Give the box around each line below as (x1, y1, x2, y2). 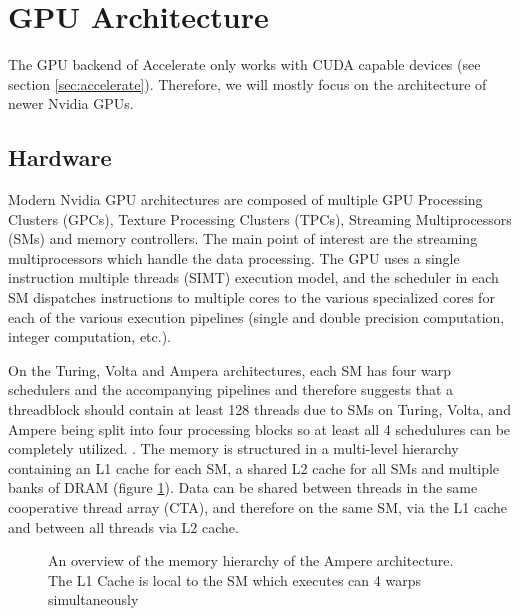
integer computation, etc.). (8, 326, 171, 347)
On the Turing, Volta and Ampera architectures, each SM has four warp (8, 359, 451, 380)
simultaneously (48, 589, 139, 610)
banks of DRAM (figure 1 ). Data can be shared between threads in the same (8, 477, 478, 498)
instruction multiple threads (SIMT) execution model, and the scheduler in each (8, 267, 499, 288)
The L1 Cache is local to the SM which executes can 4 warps (48, 569, 421, 590)
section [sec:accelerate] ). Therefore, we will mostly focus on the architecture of (8, 73, 487, 94)
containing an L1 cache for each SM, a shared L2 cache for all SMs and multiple (8, 457, 500, 478)
